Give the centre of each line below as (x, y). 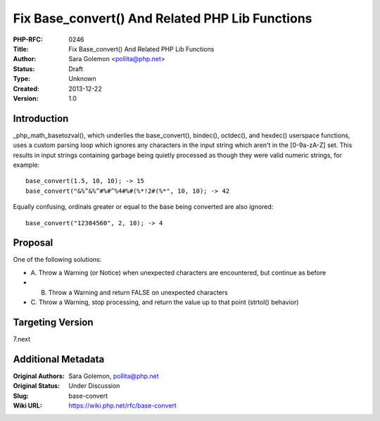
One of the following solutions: (57, 260)
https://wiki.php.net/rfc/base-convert (123, 406)
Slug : (21, 396)
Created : (26, 89)
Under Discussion (94, 386)
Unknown (82, 79)
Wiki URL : (27, 406)
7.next (22, 339)
